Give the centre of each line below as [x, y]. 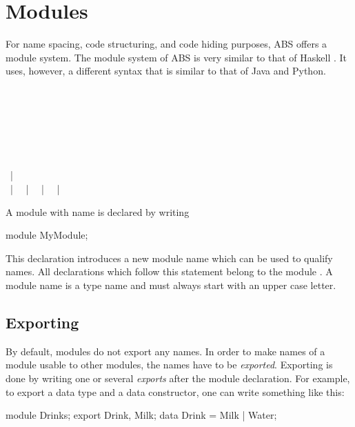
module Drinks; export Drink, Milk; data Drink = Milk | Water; [141, 415]
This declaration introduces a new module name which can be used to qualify [169, 258]
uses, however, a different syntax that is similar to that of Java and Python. [166, 71]
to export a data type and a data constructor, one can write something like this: [175, 391]
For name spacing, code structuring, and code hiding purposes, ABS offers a [166, 44]
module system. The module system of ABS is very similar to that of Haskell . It [176, 57]
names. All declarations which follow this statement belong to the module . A [169, 271]
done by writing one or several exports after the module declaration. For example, [178, 378]
